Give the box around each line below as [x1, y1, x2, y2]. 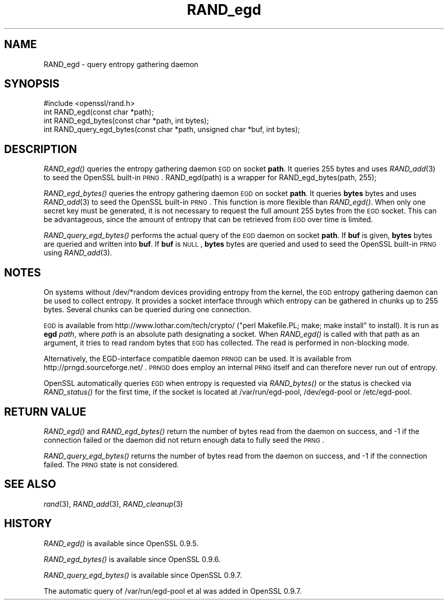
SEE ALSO [4, 478, 56, 491]
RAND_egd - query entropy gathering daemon [43, 59, 198, 69]
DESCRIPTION [4, 142, 77, 156]
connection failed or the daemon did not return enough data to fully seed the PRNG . [43, 435, 325, 444]
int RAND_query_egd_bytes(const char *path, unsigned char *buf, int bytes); [43, 125, 300, 134]
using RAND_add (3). [43, 248, 113, 257]
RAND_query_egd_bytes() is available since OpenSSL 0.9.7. [43, 570, 242, 579]
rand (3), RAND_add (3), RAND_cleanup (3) [43, 499, 183, 508]
